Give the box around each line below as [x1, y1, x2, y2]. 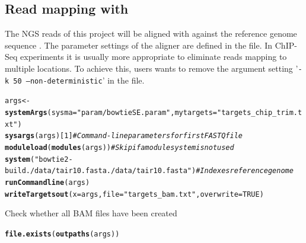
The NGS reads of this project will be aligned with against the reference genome [5, 27, 297, 40]
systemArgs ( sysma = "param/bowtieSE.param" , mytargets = [5, 108, 218, 117]
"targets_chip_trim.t [217, 108, 302, 117]
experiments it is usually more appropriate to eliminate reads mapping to [20, 50, 287, 63]
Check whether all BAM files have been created [5, 207, 177, 219]
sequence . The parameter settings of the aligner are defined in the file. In [5, 39, 273, 51]
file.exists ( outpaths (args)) [5, 229, 120, 238]
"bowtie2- [34, 155, 73, 164]
